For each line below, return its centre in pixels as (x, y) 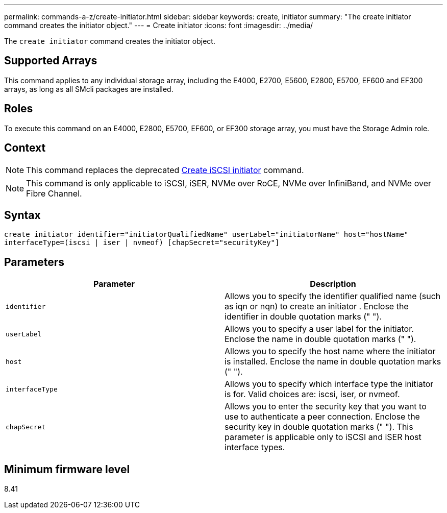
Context (25, 148)
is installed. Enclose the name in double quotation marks (333, 362)
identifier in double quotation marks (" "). (303, 317)
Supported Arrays (51, 61)
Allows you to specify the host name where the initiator (330, 351)
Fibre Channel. (54, 193)
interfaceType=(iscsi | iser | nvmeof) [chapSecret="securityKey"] (142, 243)
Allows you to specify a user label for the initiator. (319, 329)
